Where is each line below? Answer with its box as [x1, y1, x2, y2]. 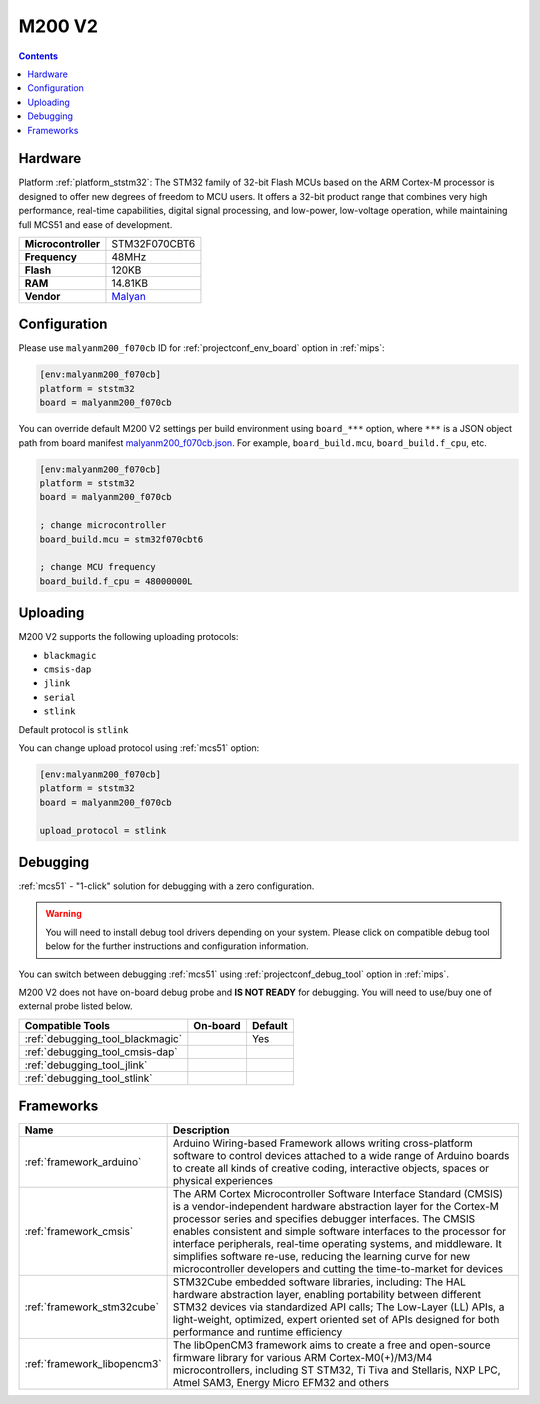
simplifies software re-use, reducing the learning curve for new [172, 1250, 470, 1264]
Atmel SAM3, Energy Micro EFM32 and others [172, 1376, 390, 1390]
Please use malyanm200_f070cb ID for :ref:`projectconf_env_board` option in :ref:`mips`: [18, 342, 385, 354]
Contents [18, 50, 59, 62]
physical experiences [172, 1174, 274, 1188]
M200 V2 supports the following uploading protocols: [18, 631, 239, 643]
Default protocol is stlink [18, 723, 129, 735]
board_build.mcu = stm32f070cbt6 [39, 533, 204, 545]
